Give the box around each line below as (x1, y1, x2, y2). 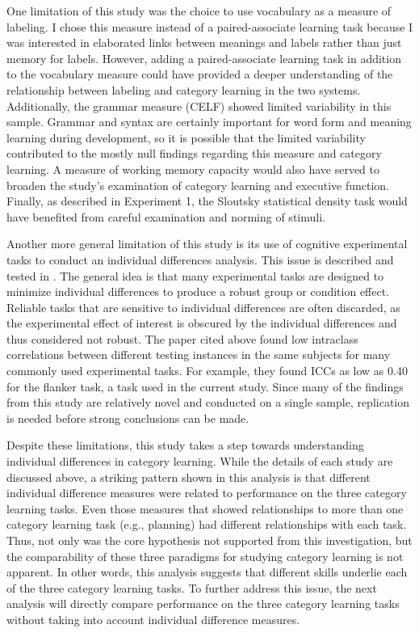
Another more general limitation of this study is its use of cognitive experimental (6, 235, 408, 252)
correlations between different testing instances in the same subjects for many (6, 346, 391, 363)
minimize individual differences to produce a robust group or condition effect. (6, 283, 390, 300)
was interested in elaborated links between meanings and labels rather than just (6, 34, 402, 51)
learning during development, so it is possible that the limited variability (6, 129, 366, 146)
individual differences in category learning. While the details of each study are (6, 453, 393, 470)
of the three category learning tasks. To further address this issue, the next (6, 579, 377, 596)
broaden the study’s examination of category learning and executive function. (6, 176, 389, 193)
